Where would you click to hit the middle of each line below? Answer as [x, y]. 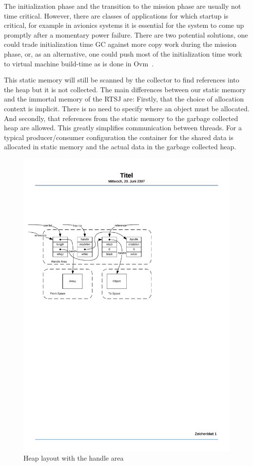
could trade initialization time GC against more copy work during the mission [120, 44]
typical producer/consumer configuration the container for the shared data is [119, 137]
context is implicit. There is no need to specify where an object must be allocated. [127, 108]
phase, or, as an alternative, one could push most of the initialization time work [123, 53]
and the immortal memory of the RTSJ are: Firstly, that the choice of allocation [124, 99]
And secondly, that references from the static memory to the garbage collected [121, 118]
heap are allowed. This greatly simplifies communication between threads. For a [123, 128]
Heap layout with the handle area [74, 458]
